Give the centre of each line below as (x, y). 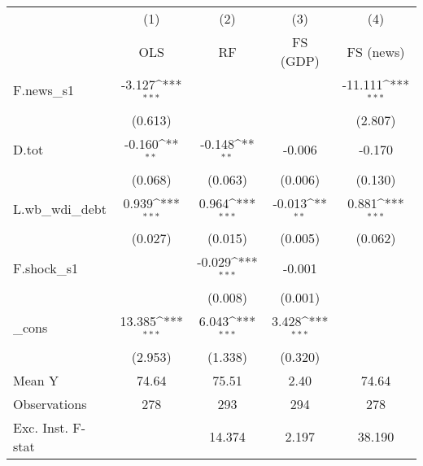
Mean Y (36, 380)
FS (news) (376, 51)
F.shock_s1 (46, 268)
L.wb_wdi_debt (60, 208)
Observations (50, 403)
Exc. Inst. (41, 427)
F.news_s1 (44, 90)
